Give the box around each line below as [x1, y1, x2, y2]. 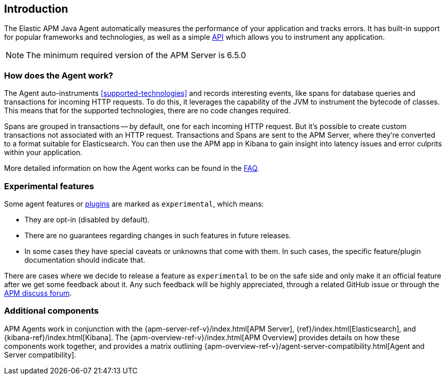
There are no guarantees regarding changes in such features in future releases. [24, 231, 291, 240]
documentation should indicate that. [24, 255, 145, 264]
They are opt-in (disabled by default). [24, 215, 150, 224]
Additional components [4, 306, 99, 316]
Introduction [4, 3, 68, 15]
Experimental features [4, 181, 94, 191]
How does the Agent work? [4, 70, 114, 81]
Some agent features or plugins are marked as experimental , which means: [4, 199, 264, 208]
